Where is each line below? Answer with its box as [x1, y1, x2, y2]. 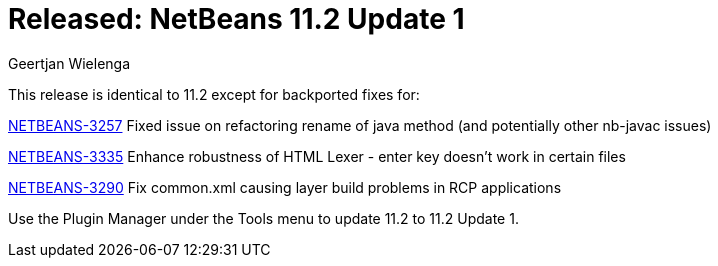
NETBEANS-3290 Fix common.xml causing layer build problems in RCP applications [8, 178, 562, 196]
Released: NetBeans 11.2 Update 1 [8, 2, 465, 36]
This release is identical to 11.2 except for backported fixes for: [8, 85, 420, 103]
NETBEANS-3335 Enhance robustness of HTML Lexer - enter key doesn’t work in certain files [8, 147, 626, 165]
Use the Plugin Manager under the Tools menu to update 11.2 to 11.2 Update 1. [8, 209, 519, 227]
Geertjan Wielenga [8, 54, 131, 72]
